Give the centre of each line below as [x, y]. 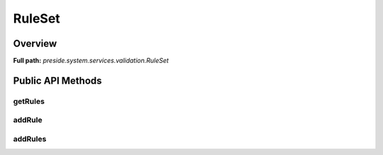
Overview [35, 44]
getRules [29, 101]
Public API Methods [57, 80]
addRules [30, 139]
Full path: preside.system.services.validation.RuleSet [91, 61]
